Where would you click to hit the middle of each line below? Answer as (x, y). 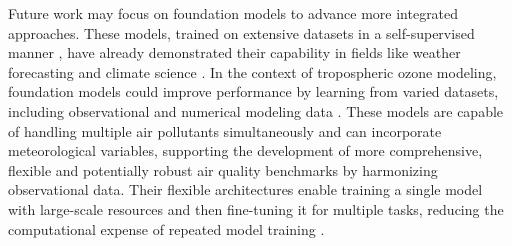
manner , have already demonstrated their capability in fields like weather (234, 52)
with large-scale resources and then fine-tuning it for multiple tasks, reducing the (256, 208)
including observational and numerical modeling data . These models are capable (256, 110)
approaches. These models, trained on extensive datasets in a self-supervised (241, 32)
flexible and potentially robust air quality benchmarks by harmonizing (223, 169)
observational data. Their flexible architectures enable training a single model (245, 189)
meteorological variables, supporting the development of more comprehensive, (245, 150)
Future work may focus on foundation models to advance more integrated (233, 13)
